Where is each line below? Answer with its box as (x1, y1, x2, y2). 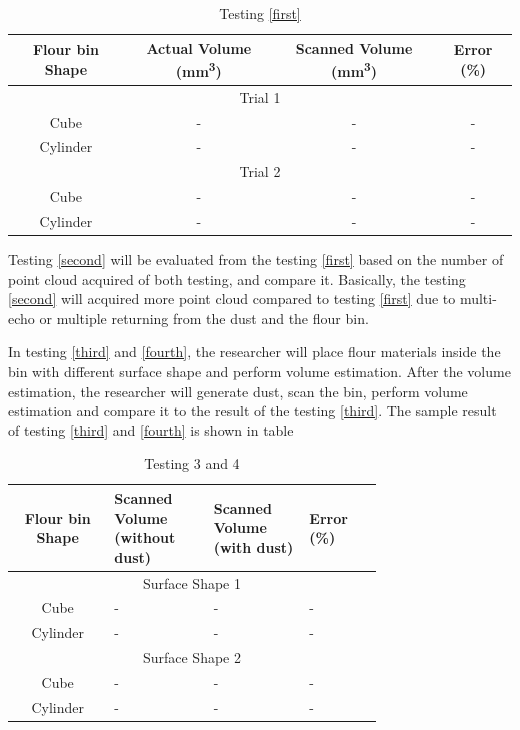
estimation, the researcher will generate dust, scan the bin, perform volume (8, 380, 468, 401)
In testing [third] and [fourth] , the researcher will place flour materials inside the (8, 341, 501, 362)
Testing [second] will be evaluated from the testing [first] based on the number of (8, 249, 504, 269)
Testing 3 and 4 (144, 453, 240, 474)
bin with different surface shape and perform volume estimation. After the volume (8, 360, 511, 381)
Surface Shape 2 (142, 647, 241, 668)
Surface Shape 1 (142, 572, 241, 593)
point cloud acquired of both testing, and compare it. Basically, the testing (8, 268, 466, 289)
